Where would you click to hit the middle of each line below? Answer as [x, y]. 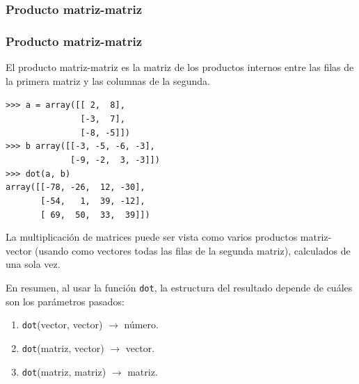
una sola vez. [33, 264]
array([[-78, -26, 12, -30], [75, 187]
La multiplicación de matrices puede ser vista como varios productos [152, 237]
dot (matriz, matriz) [64, 371]
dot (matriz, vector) [63, 347]
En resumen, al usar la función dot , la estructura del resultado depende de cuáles [179, 287]
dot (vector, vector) [62, 325]
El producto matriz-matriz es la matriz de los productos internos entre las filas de [180, 67]
